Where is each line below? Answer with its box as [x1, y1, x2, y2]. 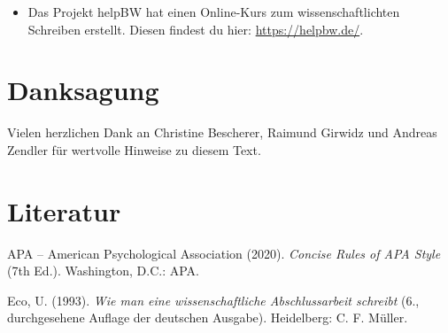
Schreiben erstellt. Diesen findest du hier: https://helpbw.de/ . [27, 19, 364, 38]
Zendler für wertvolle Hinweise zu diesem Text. [7, 140, 261, 159]
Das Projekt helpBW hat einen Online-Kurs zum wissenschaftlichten [27, 3, 400, 20]
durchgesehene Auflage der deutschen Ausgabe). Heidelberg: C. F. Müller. [7, 308, 408, 327]
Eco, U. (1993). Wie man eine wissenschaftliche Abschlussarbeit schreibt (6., [7, 290, 420, 309]
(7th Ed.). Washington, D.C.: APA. [7, 261, 199, 280]
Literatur [7, 192, 121, 228]
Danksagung [7, 72, 159, 108]
